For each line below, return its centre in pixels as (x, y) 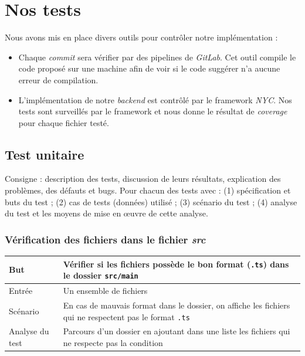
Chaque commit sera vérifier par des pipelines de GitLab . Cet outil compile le (157, 57)
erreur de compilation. (58, 79)
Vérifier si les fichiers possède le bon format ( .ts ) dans (176, 264)
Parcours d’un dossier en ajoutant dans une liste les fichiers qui (177, 331)
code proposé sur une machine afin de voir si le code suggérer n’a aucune (149, 68)
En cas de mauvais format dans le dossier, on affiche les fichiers (177, 305)
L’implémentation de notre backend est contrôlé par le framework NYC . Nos (155, 99)
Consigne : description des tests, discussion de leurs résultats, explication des (143, 179)
